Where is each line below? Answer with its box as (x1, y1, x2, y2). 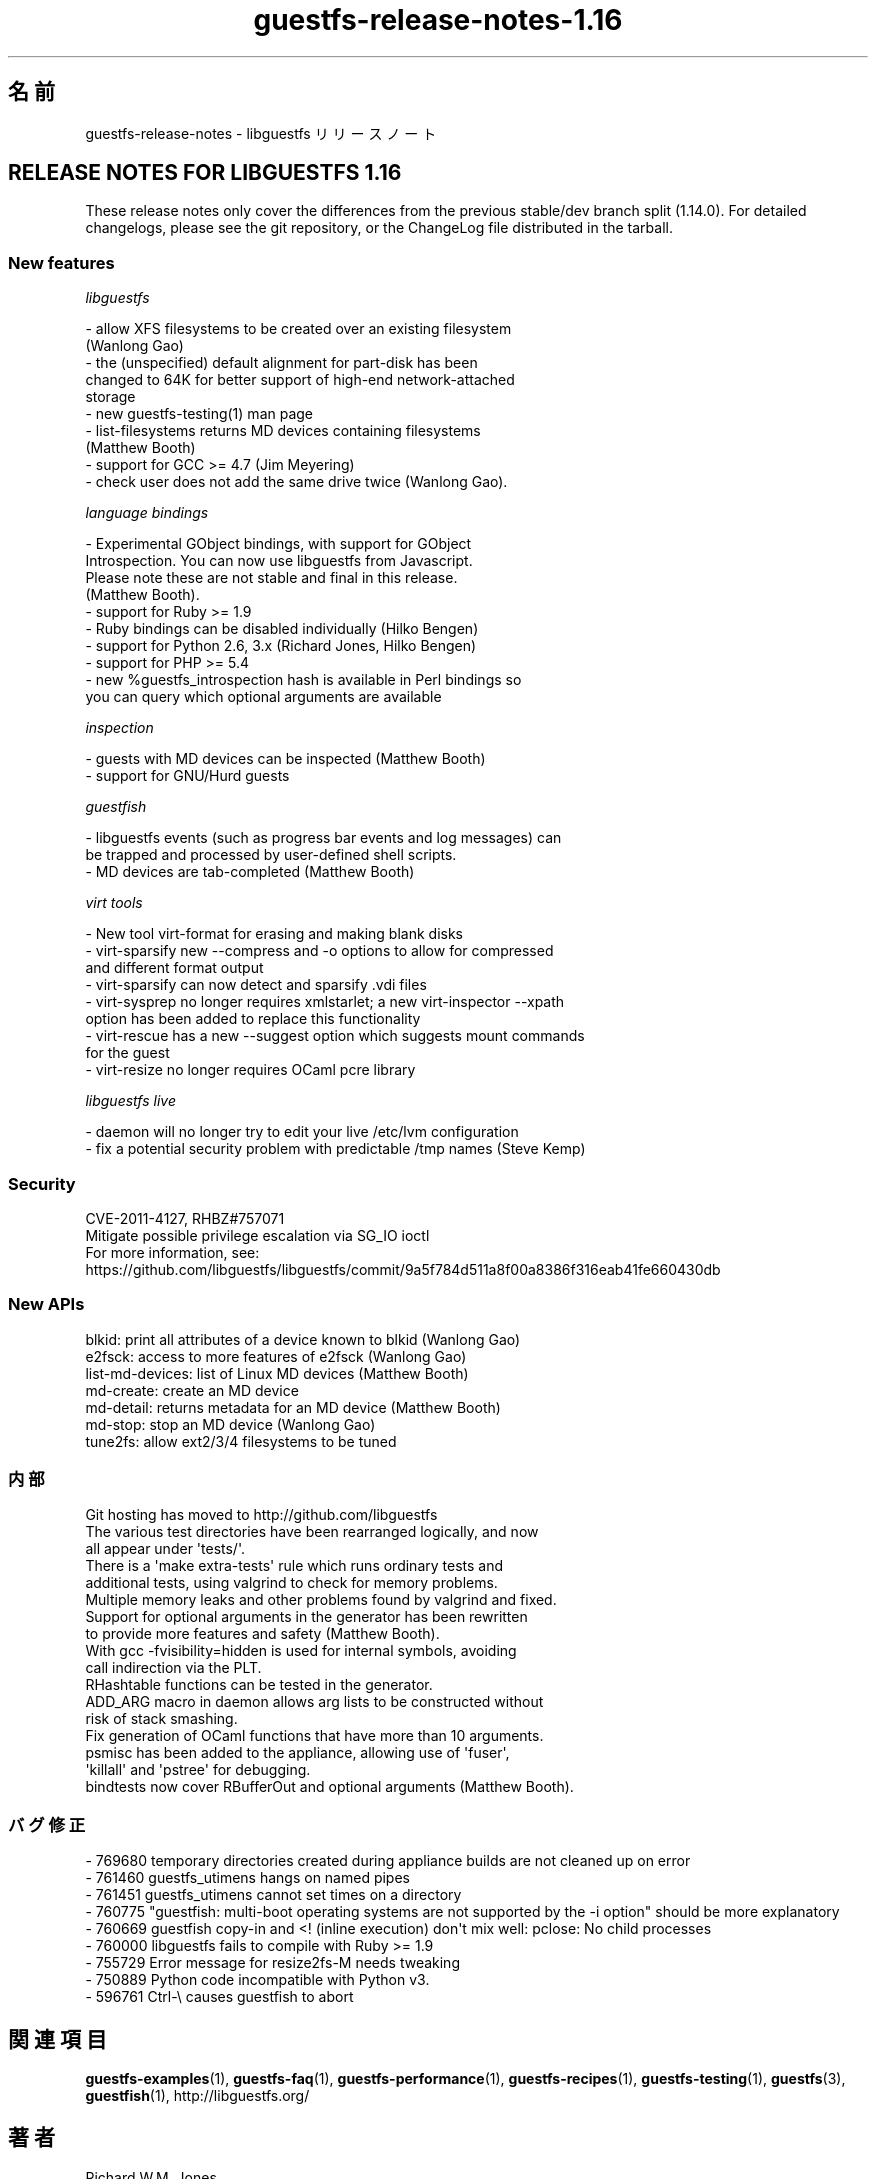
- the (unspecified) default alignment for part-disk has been (85, 354, 478, 372)
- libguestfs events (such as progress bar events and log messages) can (85, 829, 562, 847)
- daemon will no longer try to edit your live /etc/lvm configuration (85, 1123, 519, 1141)
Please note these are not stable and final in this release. (85, 569, 458, 587)
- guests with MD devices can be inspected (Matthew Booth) (85, 750, 486, 768)
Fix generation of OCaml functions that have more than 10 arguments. (85, 1727, 544, 1745)
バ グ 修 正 (8, 1814, 86, 1835)
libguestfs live (85, 1092, 176, 1110)
